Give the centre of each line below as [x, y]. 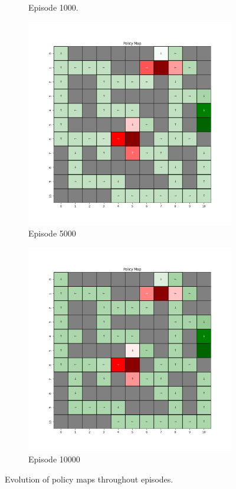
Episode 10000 [54, 459]
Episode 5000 [52, 233]
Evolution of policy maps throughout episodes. [89, 479]
